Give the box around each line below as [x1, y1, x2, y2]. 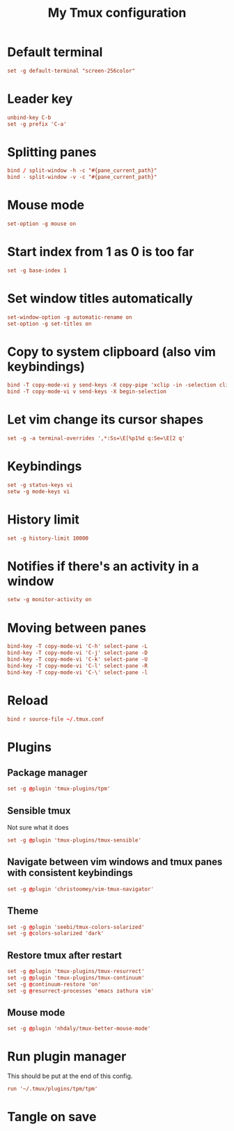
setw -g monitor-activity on [7, 596, 92, 603]
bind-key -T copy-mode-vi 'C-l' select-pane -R [7, 662, 148, 669]
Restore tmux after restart [7, 949, 122, 961]
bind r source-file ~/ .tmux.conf [7, 715, 104, 723]
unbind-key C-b [7, 114, 52, 121]
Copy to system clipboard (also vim [7, 344, 216, 359]
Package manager [7, 767, 88, 779]
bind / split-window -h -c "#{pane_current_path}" [7, 167, 157, 174]
